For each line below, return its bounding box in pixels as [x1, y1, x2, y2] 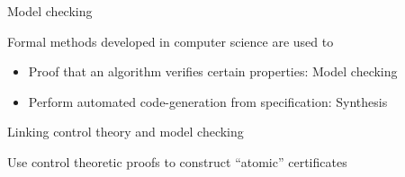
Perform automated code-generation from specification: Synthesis [28, 92, 388, 111]
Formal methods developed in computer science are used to [7, 31, 334, 50]
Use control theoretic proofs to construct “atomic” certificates [7, 152, 347, 171]
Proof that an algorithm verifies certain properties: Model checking [28, 62, 398, 81]
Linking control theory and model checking [7, 122, 244, 141]
